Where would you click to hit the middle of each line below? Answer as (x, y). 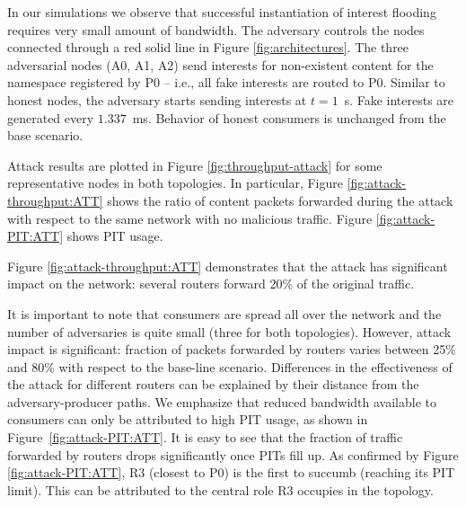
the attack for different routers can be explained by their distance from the (213, 384)
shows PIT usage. (115, 236)
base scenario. (45, 135)
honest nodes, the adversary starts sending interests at (157, 99)
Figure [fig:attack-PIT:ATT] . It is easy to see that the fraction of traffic (205, 437)
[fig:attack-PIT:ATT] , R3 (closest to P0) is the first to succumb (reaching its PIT (231, 472)
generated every (51, 117)
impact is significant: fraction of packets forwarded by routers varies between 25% (232, 349)
